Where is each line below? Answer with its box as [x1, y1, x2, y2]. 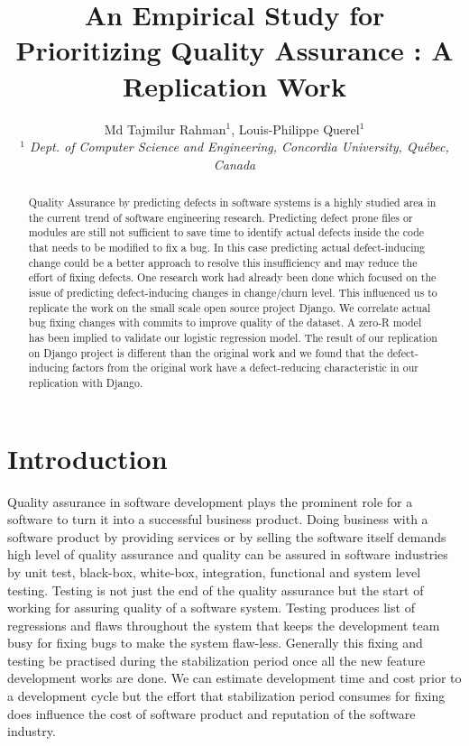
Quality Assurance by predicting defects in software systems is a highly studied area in [28, 195, 437, 210]
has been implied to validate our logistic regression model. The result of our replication [28, 329, 437, 345]
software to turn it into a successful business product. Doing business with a [7, 510, 428, 529]
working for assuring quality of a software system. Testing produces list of [7, 598, 415, 617]
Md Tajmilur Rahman [104, 119, 226, 138]
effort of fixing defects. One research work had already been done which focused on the [28, 270, 437, 285]
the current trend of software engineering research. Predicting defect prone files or [28, 209, 413, 225]
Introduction [7, 439, 168, 476]
